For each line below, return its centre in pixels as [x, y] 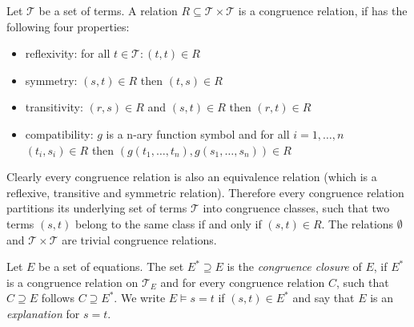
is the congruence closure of [294, 266]
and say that [324, 298]
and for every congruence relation [243, 282]
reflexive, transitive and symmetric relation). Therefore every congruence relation [205, 192]
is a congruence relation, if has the [323, 10]
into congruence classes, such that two [296, 208]
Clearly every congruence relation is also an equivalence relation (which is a [192, 177]
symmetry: [51, 80]
